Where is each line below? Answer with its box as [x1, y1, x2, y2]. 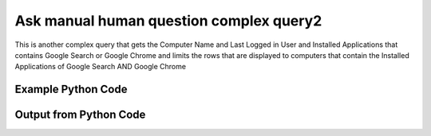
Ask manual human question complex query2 [14, 12, 322, 29]
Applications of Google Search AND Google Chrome [14, 62, 187, 72]
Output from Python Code [14, 108, 146, 122]
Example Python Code [14, 83, 128, 96]
